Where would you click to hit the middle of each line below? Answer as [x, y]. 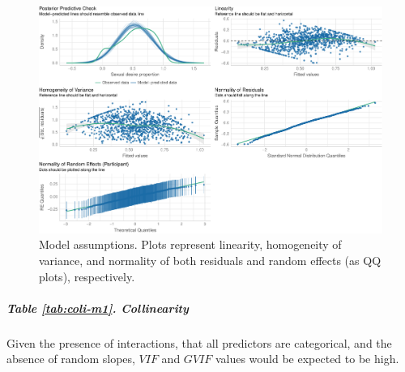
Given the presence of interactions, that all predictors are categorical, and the [199, 342]
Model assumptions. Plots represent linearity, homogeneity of [190, 244]
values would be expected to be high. [307, 359]
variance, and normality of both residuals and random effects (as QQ [210, 260]
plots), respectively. [87, 276]
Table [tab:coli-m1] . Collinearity [98, 308]
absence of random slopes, [71, 359]
